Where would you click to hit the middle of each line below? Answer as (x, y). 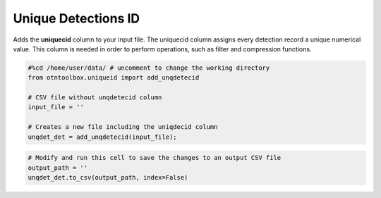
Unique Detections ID (77, 18)
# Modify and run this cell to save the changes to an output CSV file (155, 158)
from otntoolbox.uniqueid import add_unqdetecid (114, 78)
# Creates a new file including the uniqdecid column (123, 127)
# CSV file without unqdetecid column (95, 98)
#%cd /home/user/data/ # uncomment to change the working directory (149, 68)
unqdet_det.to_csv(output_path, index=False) (108, 178)
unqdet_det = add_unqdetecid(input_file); (102, 137)
